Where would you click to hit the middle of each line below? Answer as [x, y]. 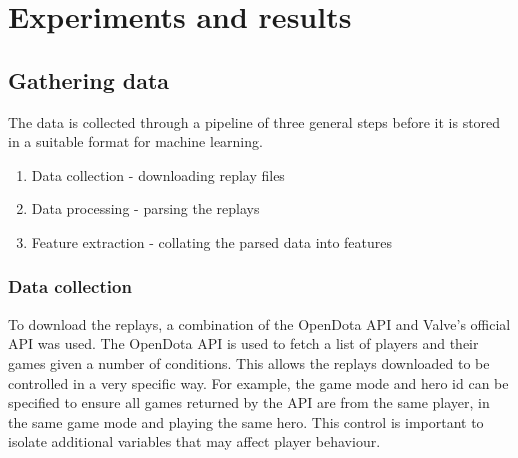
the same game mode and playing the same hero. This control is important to [246, 421]
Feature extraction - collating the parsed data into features [212, 241]
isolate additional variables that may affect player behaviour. [194, 441]
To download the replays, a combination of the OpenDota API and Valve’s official [259, 323]
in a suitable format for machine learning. [135, 141]
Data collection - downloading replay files [158, 174]
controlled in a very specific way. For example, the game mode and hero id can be [258, 382]
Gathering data [89, 79]
